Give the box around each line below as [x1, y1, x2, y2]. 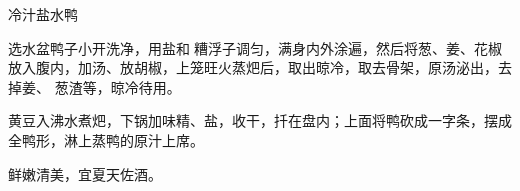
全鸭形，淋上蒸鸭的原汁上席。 [8, 129, 204, 150]
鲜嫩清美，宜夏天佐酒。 [8, 163, 162, 184]
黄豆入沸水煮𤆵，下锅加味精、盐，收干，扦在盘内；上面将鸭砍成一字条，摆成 [8, 110, 512, 131]
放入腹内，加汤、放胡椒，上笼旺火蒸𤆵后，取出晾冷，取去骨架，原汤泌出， [8, 57, 498, 78]
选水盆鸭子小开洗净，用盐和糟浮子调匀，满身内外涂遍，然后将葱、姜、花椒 [8, 37, 502, 58]
